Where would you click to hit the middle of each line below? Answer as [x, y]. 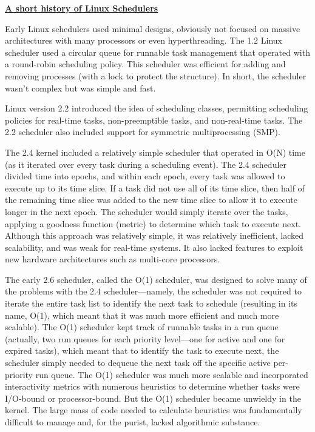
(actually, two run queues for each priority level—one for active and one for [145, 338]
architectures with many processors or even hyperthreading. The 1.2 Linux [144, 40]
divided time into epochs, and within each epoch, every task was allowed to [145, 176]
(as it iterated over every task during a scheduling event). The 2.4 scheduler [146, 164]
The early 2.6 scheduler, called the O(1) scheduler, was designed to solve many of [156, 279]
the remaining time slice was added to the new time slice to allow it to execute [151, 200]
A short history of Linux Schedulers [82, 8]
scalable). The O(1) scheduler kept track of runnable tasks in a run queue [142, 327]
